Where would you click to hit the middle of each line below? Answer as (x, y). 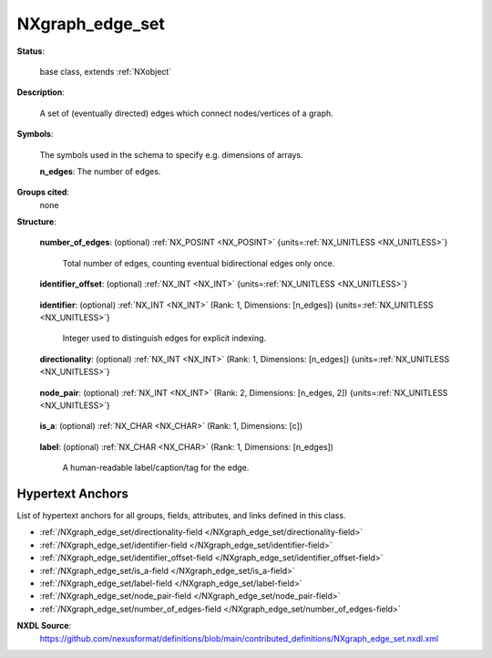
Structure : (36, 222)
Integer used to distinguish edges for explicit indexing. (164, 339)
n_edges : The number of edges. (100, 171)
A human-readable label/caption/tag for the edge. (156, 468)
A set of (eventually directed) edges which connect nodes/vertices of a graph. (187, 113)
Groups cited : (43, 193)
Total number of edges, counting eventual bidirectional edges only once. (199, 263)
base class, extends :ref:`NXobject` (106, 71)
